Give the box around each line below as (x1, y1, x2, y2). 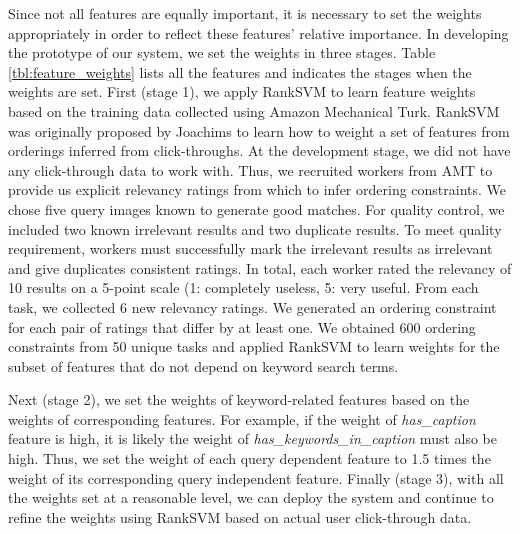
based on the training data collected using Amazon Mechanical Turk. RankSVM (8, 100, 500, 121)
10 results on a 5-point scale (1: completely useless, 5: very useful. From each (8, 277, 479, 298)
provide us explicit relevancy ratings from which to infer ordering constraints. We (8, 179, 507, 200)
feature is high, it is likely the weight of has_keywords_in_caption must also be (8, 428, 498, 449)
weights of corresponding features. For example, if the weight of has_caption (8, 408, 476, 429)
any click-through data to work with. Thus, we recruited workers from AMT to (8, 159, 493, 180)
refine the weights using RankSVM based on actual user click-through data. (8, 506, 472, 527)
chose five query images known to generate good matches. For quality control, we (8, 198, 505, 219)
